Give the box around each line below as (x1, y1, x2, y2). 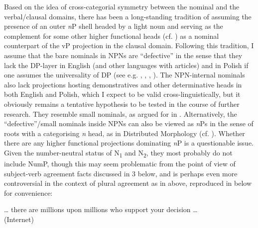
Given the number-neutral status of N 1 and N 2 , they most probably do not (4, 147, 233, 159)
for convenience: (4, 187, 53, 198)
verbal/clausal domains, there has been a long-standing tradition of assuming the (4, 11, 252, 21)
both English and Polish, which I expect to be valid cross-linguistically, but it (4, 89, 241, 99)
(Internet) (4, 214, 34, 224)
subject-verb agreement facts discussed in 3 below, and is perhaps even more (4, 168, 238, 178)
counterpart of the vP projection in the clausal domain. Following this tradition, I (4, 40, 254, 51)
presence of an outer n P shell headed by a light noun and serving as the (4, 21, 223, 31)
